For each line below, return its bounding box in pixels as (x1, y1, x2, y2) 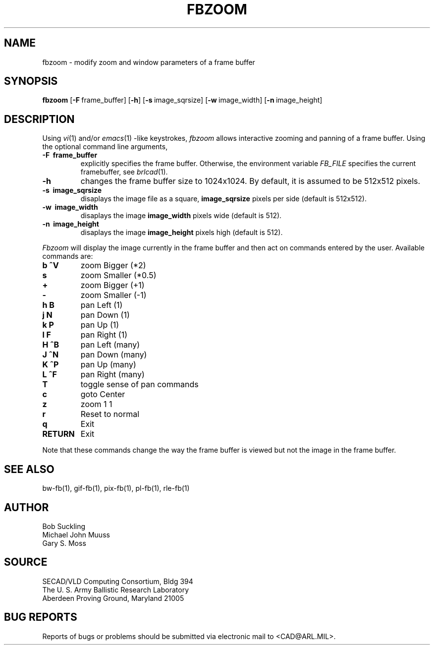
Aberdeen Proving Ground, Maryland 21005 (42, 593, 184, 602)
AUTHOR (4, 501, 49, 514)
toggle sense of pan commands (80, 379, 199, 390)
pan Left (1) (80, 300, 123, 310)
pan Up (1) (80, 320, 119, 330)
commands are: (42, 252, 93, 261)
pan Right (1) (80, 330, 128, 340)
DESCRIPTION (4, 113, 75, 125)
